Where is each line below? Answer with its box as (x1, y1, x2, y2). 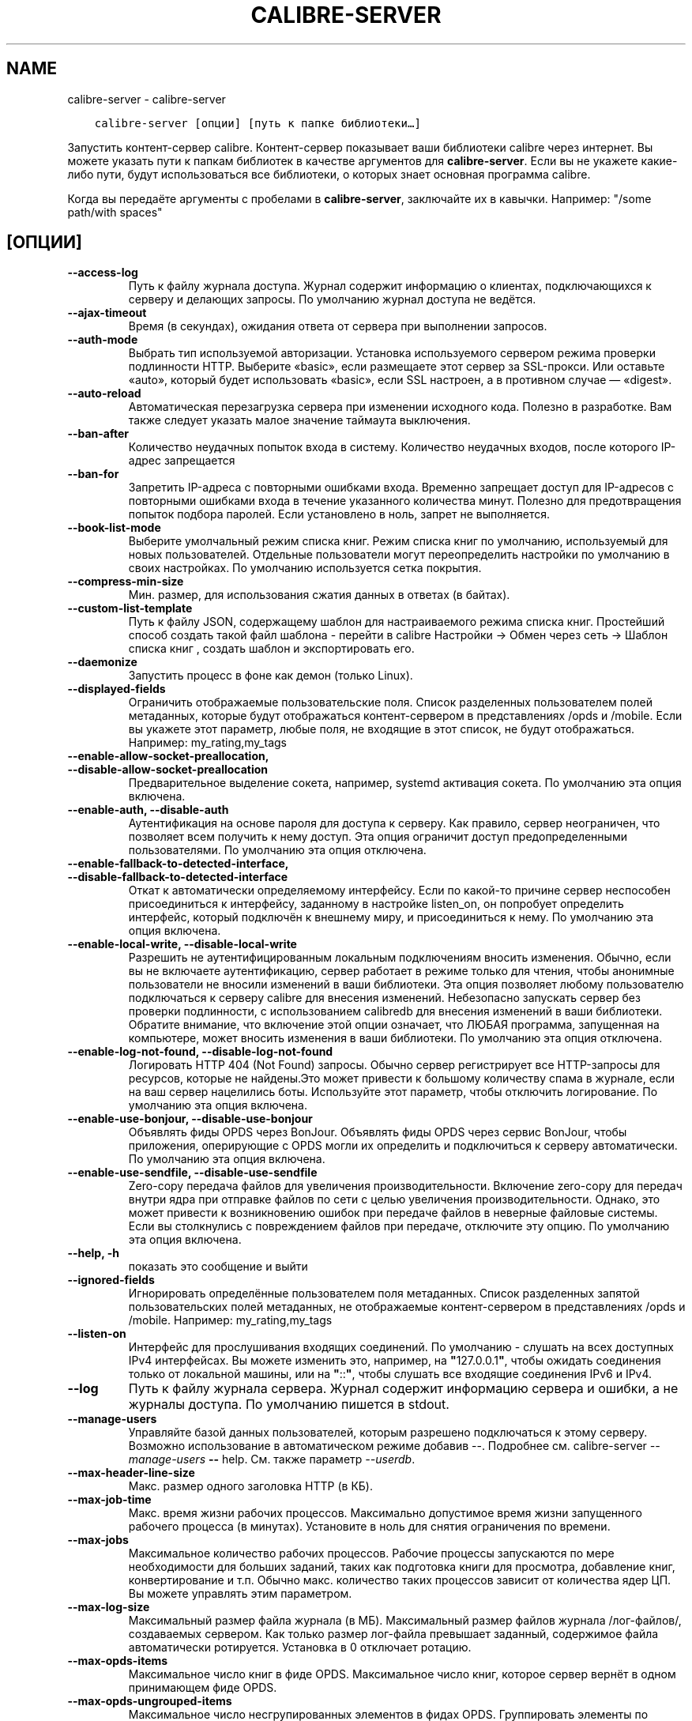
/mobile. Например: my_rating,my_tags (128, 1313, 333, 1327)
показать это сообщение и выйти (128, 1260, 308, 1274)
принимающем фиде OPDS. (128, 1681, 277, 1695)
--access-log (67, 265, 138, 280)
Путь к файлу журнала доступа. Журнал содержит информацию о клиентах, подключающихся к (128, 279, 652, 293)
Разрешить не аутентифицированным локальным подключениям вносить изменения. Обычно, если (128, 951, 671, 965)
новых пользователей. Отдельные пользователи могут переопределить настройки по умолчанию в (128, 548, 670, 562)
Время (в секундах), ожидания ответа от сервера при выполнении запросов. (128, 319, 547, 333)
